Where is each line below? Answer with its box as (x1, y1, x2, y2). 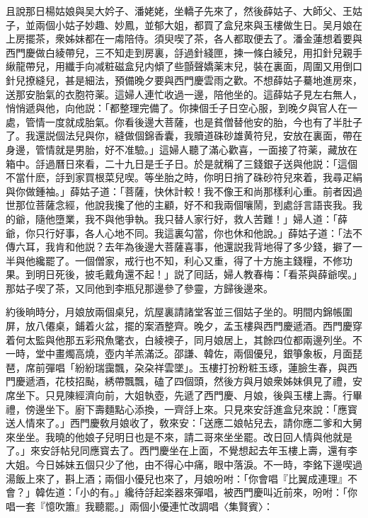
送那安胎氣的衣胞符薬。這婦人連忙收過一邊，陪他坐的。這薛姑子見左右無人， (6, 86, 362, 101)
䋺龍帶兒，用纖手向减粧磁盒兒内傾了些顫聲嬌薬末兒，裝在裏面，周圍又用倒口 (6, 59, 362, 74)
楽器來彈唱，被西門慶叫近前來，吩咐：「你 (163, 485, 357, 500)
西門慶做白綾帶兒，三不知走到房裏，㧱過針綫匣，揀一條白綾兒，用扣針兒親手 (6, 45, 362, 59)
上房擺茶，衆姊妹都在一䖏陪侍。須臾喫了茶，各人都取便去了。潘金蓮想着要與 (6, 31, 362, 46)
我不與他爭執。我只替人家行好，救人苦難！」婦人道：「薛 (84, 211, 347, 226)
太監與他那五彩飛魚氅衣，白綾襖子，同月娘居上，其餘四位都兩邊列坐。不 (25, 332, 362, 347)
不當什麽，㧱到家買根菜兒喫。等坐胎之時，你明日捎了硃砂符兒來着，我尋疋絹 (6, 170, 362, 185)
